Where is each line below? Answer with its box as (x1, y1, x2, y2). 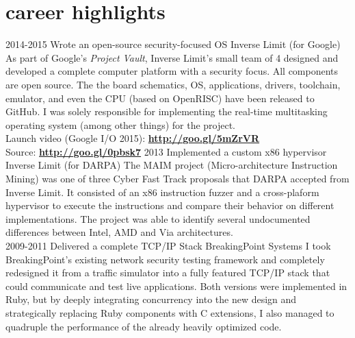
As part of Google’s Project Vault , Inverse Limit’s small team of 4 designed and (5, 50, 339, 64)
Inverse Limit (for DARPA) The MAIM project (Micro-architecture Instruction (5, 158, 338, 172)
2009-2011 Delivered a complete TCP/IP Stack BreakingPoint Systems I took (5, 239, 331, 253)
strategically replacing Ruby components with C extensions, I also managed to (5, 306, 334, 319)
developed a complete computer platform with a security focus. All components (5, 64, 339, 78)
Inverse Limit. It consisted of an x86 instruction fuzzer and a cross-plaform (5, 184, 319, 199)
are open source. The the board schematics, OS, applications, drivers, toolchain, (5, 77, 341, 91)
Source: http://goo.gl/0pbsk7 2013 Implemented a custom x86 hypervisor (5, 144, 327, 158)
